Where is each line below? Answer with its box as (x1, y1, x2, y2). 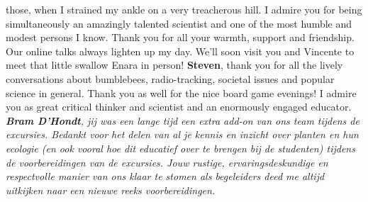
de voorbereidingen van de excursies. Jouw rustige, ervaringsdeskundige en (6, 155, 328, 169)
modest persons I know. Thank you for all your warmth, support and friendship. (6, 30, 355, 45)
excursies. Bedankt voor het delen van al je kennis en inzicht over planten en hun (6, 127, 359, 142)
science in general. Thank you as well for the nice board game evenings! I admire (6, 85, 357, 100)
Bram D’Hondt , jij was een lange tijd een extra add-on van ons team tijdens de (6, 113, 359, 128)
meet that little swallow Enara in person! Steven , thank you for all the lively (6, 57, 343, 72)
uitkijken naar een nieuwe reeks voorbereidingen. (6, 182, 216, 197)
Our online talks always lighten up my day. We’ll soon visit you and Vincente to (6, 43, 355, 58)
